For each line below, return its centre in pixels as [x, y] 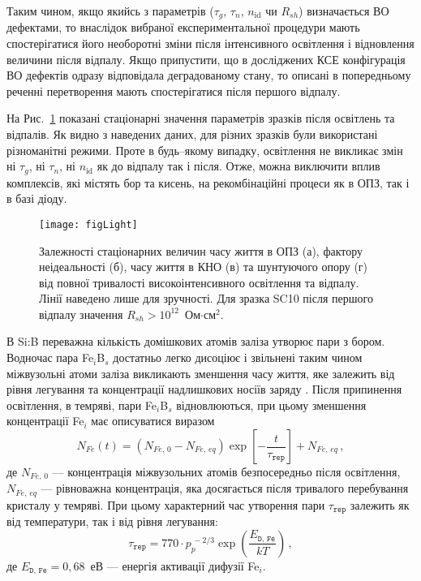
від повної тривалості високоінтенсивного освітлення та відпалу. [199, 282]
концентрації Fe [45, 421]
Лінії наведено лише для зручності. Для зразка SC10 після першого [206, 298]
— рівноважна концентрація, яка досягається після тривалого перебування [225, 488]
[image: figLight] [88, 224]
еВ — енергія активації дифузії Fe [175, 565]
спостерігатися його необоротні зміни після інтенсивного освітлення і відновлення [210, 43]
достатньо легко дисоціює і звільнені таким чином [238, 357]
